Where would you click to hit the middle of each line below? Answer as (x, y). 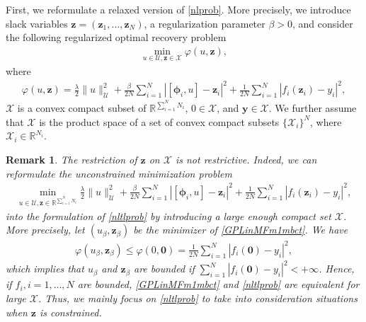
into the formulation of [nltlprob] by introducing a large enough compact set (168, 215)
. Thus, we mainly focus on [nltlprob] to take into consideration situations (198, 298)
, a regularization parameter (205, 23)
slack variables (37, 23)
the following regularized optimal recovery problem (116, 37)
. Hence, (337, 269)
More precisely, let (45, 230)
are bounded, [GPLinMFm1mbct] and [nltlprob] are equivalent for (218, 284)
